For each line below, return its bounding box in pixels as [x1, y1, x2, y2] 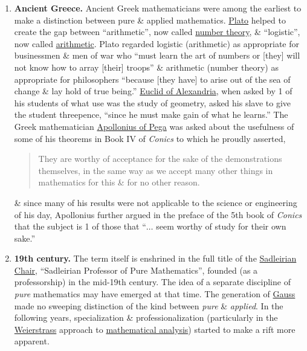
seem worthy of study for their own [156, 220, 286, 233]
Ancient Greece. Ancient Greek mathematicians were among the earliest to [14, 2, 302, 14]
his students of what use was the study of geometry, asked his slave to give [14, 96, 291, 109]
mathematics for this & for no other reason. [38, 176, 200, 188]
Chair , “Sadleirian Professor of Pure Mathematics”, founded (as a [14, 263, 258, 276]
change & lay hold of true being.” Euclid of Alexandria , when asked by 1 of [14, 85, 292, 97]
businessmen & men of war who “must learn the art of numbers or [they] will [14, 49, 300, 62]
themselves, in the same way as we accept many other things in [38, 164, 273, 176]
